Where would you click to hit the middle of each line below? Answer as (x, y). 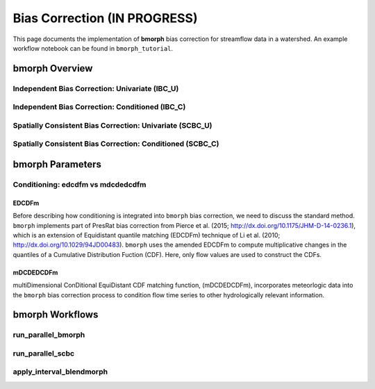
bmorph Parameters (57, 164)
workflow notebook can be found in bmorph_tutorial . (93, 48)
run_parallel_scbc (44, 353)
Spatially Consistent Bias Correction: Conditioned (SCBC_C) (116, 144)
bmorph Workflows (56, 315)
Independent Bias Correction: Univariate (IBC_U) (96, 88)
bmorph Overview (53, 68)
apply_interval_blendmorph (60, 372)
